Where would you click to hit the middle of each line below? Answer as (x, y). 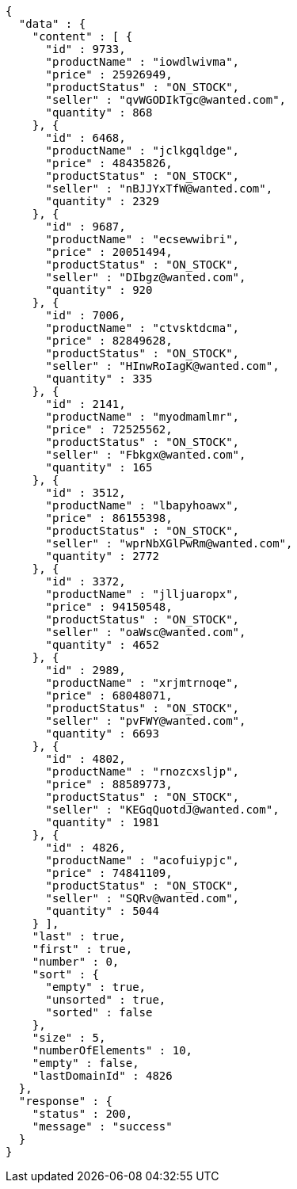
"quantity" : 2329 (102, 201)
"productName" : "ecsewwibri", (143, 239)
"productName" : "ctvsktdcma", (143, 328)
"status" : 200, (82, 1114)
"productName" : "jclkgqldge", (143, 151)
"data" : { (52, 24)
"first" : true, (82, 949)
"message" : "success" (102, 1126)
